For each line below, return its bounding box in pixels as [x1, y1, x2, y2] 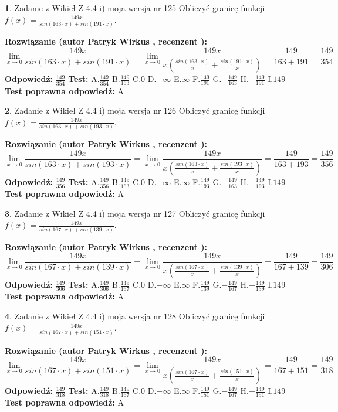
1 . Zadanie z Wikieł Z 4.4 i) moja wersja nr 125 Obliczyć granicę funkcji [5, 2, 265, 13]
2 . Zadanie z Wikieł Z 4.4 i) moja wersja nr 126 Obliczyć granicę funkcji [5, 104, 265, 117]
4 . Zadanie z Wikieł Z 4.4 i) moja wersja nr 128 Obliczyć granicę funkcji [5, 309, 265, 322]
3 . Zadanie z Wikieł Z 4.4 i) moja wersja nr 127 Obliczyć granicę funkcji [5, 207, 265, 219]
